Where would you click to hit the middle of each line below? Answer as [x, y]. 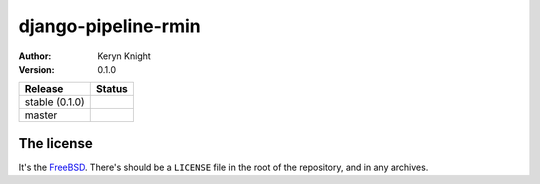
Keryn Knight [124, 56]
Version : [36, 69]
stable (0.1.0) [54, 102]
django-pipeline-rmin [110, 26]
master [41, 115]
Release [44, 89]
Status [112, 89]
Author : [35, 56]
